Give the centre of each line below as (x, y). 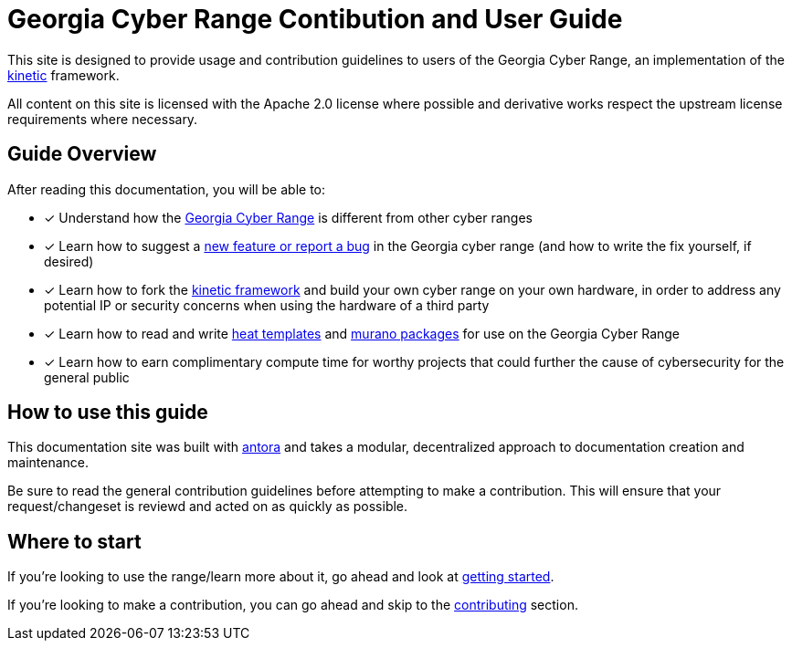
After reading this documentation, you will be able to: (167, 189)
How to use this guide (108, 413)
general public (87, 377)
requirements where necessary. (103, 119)
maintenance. (48, 463)
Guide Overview (82, 154)
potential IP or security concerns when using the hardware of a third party (267, 305)
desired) (69, 261)
